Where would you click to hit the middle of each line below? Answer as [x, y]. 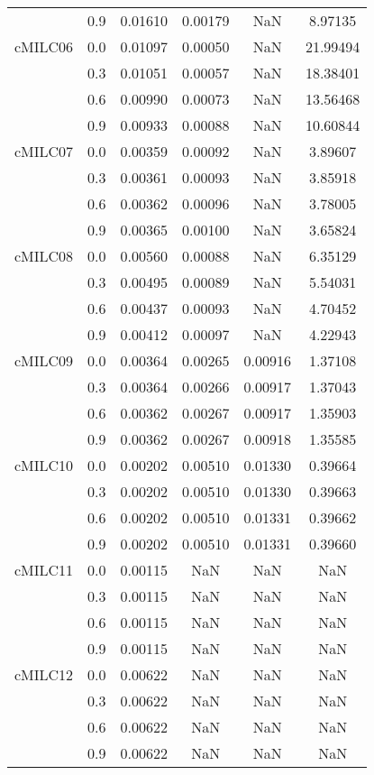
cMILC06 [44, 46]
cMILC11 [44, 570]
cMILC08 [44, 256]
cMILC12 [44, 674]
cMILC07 [44, 151]
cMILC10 [44, 465]
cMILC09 [44, 360]
